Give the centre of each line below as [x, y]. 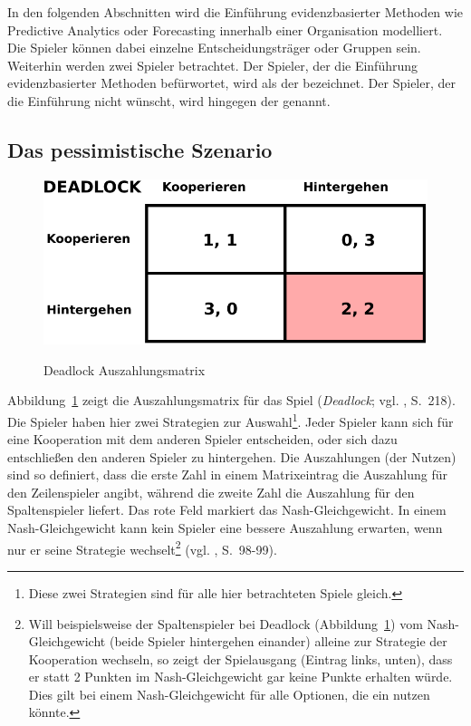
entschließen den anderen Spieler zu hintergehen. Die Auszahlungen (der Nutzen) [232, 456]
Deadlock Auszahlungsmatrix [125, 369]
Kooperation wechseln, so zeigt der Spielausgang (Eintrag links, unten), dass [240, 658]
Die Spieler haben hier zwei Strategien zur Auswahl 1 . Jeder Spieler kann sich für [231, 420]
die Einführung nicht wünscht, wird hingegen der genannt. [169, 100]
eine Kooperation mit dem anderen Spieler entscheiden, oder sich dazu [202, 439]
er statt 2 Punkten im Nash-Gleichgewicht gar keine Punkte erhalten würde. [240, 677]
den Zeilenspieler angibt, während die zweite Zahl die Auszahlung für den [211, 492]
